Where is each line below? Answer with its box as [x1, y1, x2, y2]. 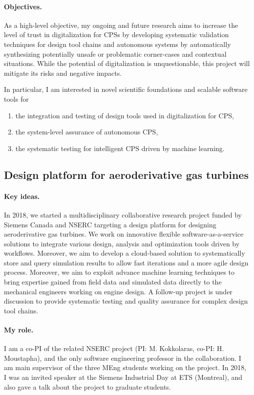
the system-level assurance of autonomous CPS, [15, 127, 158, 137]
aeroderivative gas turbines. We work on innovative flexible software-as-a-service [4, 229, 244, 239]
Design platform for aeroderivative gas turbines [4, 167, 249, 182]
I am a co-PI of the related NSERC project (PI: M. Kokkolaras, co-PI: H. [4, 343, 224, 353]
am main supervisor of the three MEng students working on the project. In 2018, [4, 362, 247, 373]
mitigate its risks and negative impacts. [4, 67, 122, 78]
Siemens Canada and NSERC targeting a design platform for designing [4, 219, 216, 229]
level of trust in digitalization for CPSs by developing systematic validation [4, 29, 229, 40]
